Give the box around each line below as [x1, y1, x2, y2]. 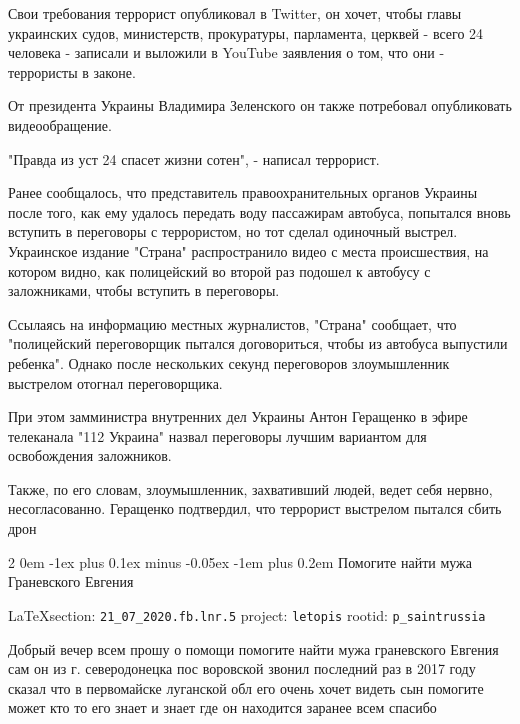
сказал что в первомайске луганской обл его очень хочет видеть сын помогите [8, 677, 484, 698]
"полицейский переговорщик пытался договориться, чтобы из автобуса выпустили [8, 333, 508, 354]
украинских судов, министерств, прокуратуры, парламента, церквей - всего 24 [8, 22, 484, 43]
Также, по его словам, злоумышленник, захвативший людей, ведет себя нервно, [8, 478, 493, 499]
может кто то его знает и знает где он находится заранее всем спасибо [8, 697, 437, 718]
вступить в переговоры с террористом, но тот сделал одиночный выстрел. [8, 221, 458, 242]
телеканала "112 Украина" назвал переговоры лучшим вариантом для [8, 425, 427, 446]
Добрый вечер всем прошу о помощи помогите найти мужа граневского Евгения [8, 638, 499, 659]
